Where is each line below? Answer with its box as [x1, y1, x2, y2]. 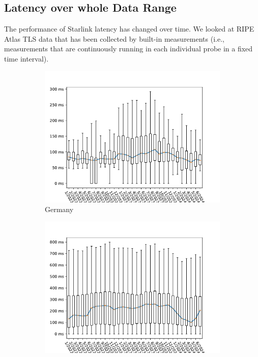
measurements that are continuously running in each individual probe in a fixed [4, 43, 253, 54]
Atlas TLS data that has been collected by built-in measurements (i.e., [4, 33, 224, 44]
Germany [45, 204, 74, 215]
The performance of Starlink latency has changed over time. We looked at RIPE [4, 23, 254, 34]
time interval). [4, 53, 49, 64]
